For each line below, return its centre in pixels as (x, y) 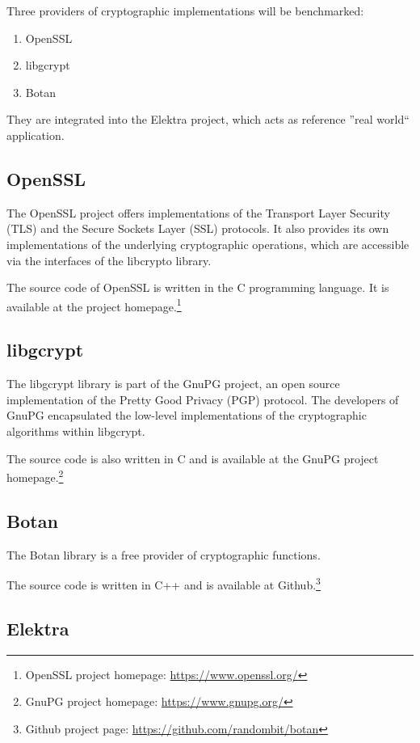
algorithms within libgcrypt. (76, 431)
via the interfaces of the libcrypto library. (109, 260)
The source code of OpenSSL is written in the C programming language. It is (198, 287)
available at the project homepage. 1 (94, 305)
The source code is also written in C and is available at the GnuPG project (193, 458)
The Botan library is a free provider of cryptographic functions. (164, 554)
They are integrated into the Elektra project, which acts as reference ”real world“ (208, 119)
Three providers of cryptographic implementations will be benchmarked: (185, 11)
